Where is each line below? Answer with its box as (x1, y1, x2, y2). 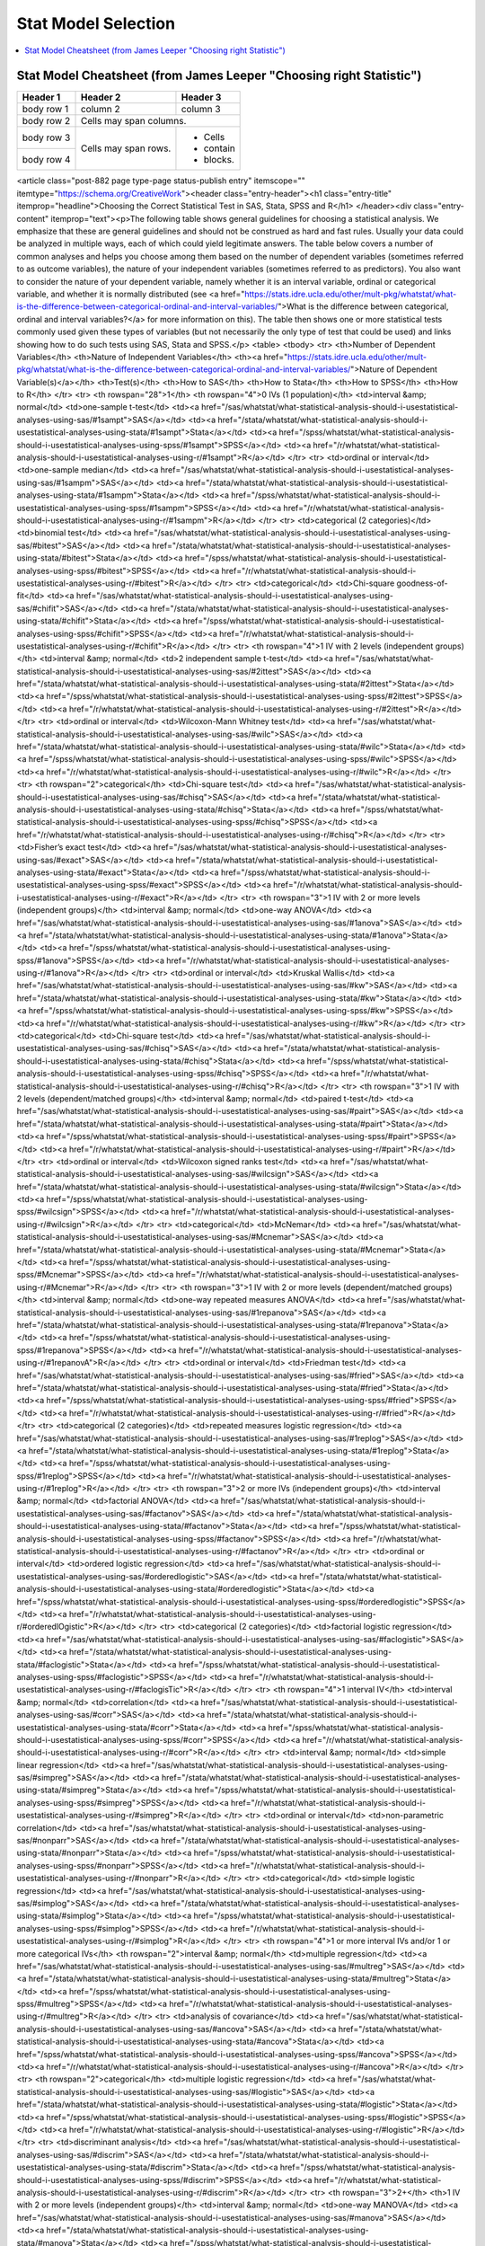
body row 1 (22, 103, 69, 116)
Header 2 (80, 91, 121, 103)
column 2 (80, 103, 120, 116)
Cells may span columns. (80, 115, 187, 128)
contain (203, 142, 235, 155)
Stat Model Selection (16, 13, 175, 33)
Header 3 (181, 91, 222, 103)
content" (16, 213, 49, 224)
